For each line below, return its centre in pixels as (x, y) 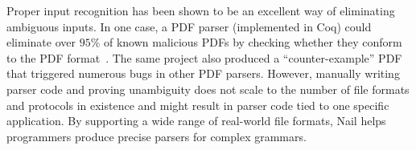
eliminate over (41, 42)
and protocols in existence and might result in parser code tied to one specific (198, 105)
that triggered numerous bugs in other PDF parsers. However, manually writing (203, 73)
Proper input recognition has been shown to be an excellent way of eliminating (201, 10)
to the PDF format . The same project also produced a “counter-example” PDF (204, 57)
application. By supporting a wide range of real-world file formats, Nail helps (196, 121)
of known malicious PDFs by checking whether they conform (253, 42)
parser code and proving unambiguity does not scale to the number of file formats (208, 89)
